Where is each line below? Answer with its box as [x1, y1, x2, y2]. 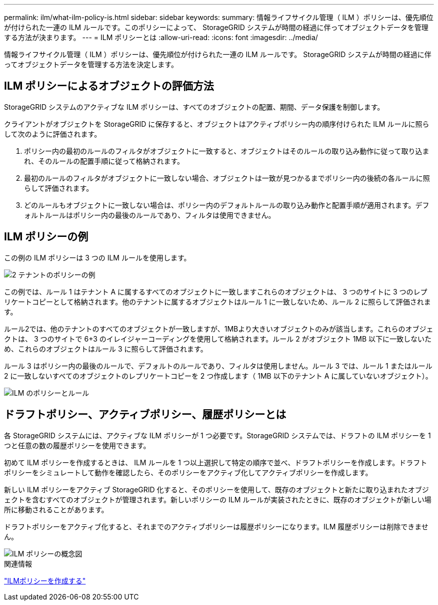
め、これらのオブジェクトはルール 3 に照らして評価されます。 [4, 344, 207, 353]
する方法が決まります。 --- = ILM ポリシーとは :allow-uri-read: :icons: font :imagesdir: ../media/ [4, 33, 318, 42]
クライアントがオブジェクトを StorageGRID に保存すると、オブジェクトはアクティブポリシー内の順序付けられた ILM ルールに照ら [4, 119, 429, 128]
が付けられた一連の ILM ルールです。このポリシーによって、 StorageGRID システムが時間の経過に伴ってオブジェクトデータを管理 [4, 23, 428, 32]
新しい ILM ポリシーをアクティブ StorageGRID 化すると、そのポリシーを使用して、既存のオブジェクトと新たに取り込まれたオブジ [4, 485, 429, 494]
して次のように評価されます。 [4, 129, 101, 138]
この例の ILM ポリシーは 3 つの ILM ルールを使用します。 [4, 253, 191, 262]
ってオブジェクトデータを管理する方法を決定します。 [4, 60, 178, 69]
